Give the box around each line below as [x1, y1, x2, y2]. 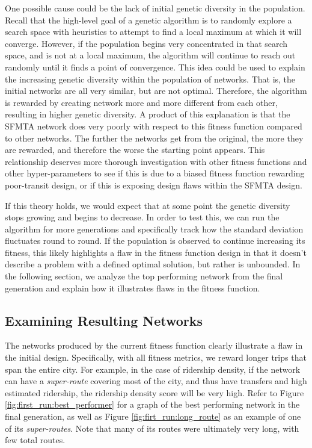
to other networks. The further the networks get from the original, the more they [5, 131, 304, 144]
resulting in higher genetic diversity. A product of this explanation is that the [5, 108, 290, 120]
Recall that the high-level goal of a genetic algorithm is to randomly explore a [5, 13, 292, 26]
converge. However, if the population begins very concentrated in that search [5, 37, 288, 49]
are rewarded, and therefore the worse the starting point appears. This [5, 143, 265, 156]
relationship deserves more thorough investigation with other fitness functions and [5, 155, 307, 167]
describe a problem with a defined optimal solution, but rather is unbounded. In [5, 258, 301, 270]
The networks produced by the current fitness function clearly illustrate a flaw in [5, 339, 303, 352]
